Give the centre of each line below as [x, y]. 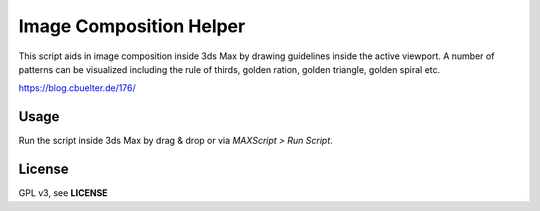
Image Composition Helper [132, 26]
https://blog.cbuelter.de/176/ [77, 88]
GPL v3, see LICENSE [63, 193]
